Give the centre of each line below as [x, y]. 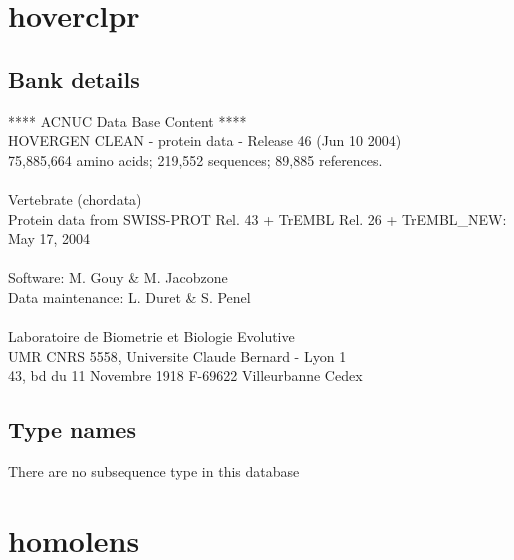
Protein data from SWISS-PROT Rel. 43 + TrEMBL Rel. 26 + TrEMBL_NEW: [257, 218]
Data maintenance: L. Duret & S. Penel [129, 296]
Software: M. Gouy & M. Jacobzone [118, 277]
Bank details [74, 78]
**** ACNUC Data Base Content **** [127, 120]
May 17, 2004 [49, 238]
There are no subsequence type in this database [154, 471]
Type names [72, 429]
